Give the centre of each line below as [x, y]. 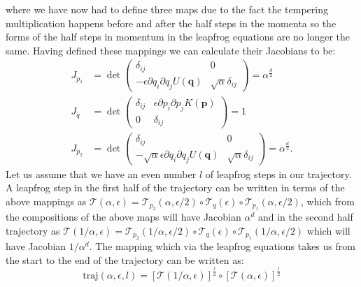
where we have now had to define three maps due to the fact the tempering [167, 9]
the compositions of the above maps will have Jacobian [123, 217]
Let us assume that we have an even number [101, 174]
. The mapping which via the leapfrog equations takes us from [222, 246]
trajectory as [33, 230]
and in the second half [305, 217]
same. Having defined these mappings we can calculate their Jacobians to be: [171, 50]
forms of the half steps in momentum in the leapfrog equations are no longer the [178, 37]
